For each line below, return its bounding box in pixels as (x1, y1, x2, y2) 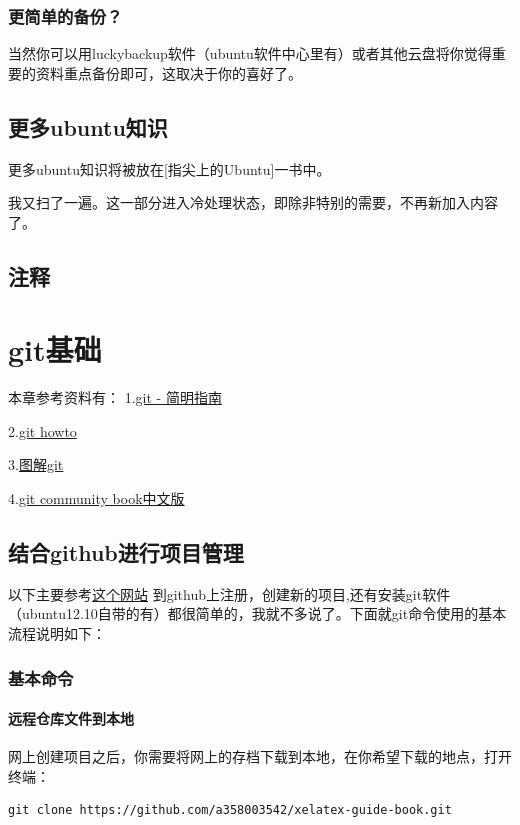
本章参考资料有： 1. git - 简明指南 (8, 387, 222, 408)
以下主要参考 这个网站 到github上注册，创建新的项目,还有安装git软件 (8, 583, 451, 604)
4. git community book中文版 (8, 488, 185, 509)
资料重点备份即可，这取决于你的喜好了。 (35, 62, 302, 83)
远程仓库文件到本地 (8, 708, 134, 729)
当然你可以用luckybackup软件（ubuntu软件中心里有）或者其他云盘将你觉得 (8, 43, 492, 64)
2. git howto (8, 420, 77, 441)
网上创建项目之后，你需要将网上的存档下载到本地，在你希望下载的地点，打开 (8, 746, 512, 767)
